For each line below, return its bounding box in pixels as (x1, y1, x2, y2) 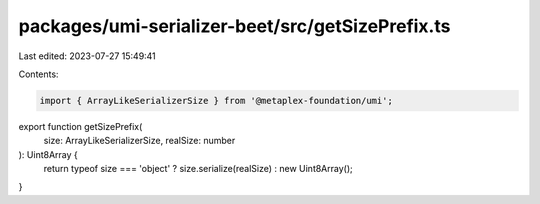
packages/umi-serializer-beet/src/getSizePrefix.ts (18, 15, 451, 37)
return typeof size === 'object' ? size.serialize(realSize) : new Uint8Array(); (43, 163, 354, 175)
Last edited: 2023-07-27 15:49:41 (18, 50, 157, 62)
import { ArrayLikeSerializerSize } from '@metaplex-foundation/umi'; (39, 95, 394, 106)
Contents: (18, 68, 59, 80)
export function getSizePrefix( (18, 120, 143, 132)
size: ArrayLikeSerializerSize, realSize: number (43, 135, 236, 147)
